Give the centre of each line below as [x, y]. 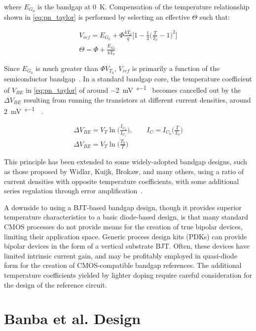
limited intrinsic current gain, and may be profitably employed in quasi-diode [121, 255]
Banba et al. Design [73, 318]
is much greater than [67, 68]
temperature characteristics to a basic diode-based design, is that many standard [126, 217]
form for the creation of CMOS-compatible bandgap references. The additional [123, 265]
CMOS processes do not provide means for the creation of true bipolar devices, [123, 227]
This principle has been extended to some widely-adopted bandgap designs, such [126, 162]
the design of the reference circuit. [55, 284]
